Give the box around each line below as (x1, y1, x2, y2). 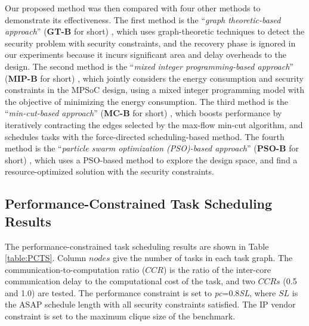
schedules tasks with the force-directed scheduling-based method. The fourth (5, 130, 285, 142)
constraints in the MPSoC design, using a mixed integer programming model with (5, 83, 304, 96)
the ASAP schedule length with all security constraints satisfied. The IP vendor (5, 298, 296, 311)
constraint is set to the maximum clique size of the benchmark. (5, 310, 236, 322)
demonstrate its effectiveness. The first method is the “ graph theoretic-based (5, 13, 281, 26)
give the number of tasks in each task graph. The (113, 252, 293, 264)
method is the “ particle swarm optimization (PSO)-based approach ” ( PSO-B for (5, 142, 299, 154)
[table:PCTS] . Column (5, 252, 86, 264)
